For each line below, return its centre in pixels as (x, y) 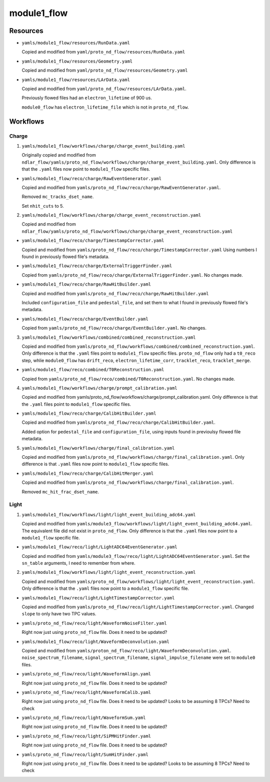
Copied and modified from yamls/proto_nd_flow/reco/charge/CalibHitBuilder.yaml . (118, 422)
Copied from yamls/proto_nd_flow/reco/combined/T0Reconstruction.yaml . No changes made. (128, 379)
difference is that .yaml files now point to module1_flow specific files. (95, 464)
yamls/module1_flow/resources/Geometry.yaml (77, 61)
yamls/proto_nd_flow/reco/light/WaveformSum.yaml (84, 718)
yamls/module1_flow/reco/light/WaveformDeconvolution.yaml (96, 641)
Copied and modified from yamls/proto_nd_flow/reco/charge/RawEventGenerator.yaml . (121, 187)
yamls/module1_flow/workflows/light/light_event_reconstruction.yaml (109, 572)
